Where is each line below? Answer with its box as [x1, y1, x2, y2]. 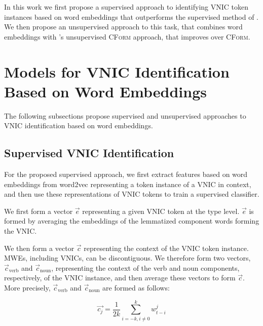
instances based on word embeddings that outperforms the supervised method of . [4, 11, 258, 22]
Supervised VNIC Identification [4, 145, 174, 161]
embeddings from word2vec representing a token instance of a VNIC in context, [4, 178, 251, 189]
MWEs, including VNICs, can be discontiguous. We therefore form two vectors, [4, 252, 251, 263]
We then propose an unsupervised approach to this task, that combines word [4, 21, 243, 32]
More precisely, [4, 282, 51, 293]
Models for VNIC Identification [4, 61, 230, 82]
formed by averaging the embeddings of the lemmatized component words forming [4, 215, 259, 226]
